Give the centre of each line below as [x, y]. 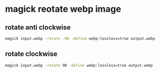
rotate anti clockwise [38, 27]
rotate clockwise [31, 54]
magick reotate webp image [63, 9]
